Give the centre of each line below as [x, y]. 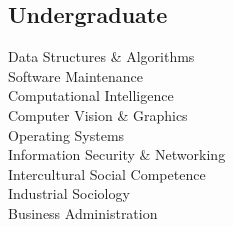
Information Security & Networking [117, 154]
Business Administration [83, 212]
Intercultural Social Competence [107, 173]
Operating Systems [66, 134]
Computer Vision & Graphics [98, 114]
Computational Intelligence [91, 95]
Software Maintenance [75, 75]
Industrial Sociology [69, 193]
